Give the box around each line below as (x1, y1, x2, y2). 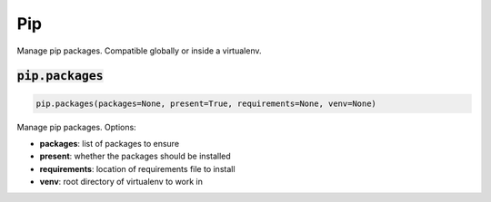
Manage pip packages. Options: (16, 121, 136, 132)
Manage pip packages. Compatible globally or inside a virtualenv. (16, 45, 262, 56)
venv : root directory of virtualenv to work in (39, 177, 204, 188)
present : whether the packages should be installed (39, 150, 231, 162)
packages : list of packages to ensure (39, 138, 180, 149)
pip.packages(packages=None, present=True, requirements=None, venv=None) (35, 98, 377, 109)
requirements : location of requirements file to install (39, 163, 235, 174)
